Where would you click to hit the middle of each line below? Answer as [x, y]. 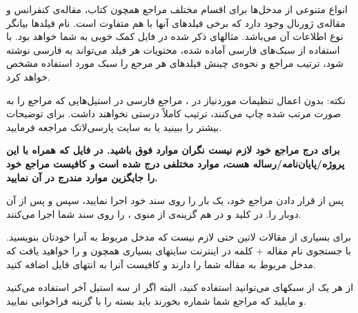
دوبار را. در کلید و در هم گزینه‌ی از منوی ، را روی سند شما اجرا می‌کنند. [154, 213]
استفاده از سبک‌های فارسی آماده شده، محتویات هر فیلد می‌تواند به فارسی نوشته [173, 49]
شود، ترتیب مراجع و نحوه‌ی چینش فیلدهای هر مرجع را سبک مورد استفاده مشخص [175, 63]
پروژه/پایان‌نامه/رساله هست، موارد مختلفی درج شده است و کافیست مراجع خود [176, 163]
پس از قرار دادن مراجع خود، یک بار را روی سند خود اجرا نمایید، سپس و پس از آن [175, 200]
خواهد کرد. [28, 76]
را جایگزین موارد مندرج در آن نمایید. [82, 177]
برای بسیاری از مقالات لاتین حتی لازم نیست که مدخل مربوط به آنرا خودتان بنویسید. [179, 237]
